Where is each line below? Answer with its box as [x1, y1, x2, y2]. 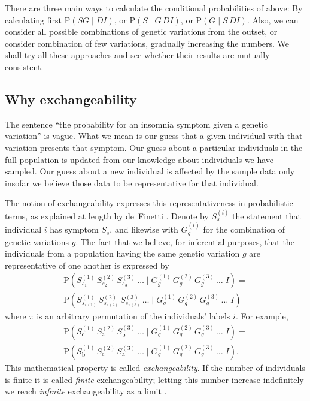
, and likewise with [110, 223, 178, 236]
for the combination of [203, 223, 285, 236]
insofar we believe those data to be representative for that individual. [5, 176, 259, 189]
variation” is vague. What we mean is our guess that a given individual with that [5, 129, 303, 142]
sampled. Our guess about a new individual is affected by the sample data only [5, 165, 295, 177]
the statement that [232, 209, 301, 222]
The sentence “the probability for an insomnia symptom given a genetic [5, 117, 268, 130]
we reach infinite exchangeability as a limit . [5, 385, 167, 397]
